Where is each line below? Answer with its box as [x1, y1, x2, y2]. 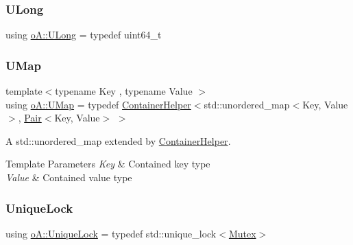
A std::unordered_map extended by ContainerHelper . [5, 133, 231, 148]
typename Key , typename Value [55, 84, 193, 98]
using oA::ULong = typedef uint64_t [5, 27, 162, 42]
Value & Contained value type [5, 170, 132, 184]
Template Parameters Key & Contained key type [5, 156, 210, 171]
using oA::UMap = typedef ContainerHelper [5, 97, 191, 111]
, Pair [18, 110, 42, 125]
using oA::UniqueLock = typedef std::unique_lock [5, 226, 217, 240]
